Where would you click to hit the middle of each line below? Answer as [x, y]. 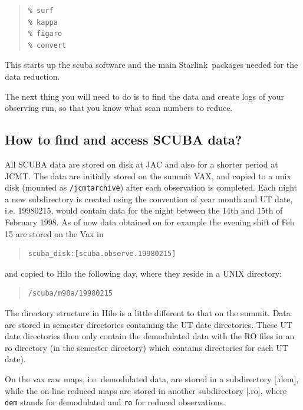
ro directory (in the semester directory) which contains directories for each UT [146, 347]
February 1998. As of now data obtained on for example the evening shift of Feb [150, 222]
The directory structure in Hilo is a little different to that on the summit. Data [148, 312]
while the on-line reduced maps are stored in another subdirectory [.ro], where [146, 390]
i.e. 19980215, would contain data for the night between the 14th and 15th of [144, 210]
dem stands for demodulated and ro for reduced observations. [115, 402]
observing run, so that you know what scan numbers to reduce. [119, 108]
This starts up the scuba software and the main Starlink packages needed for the [151, 65]
